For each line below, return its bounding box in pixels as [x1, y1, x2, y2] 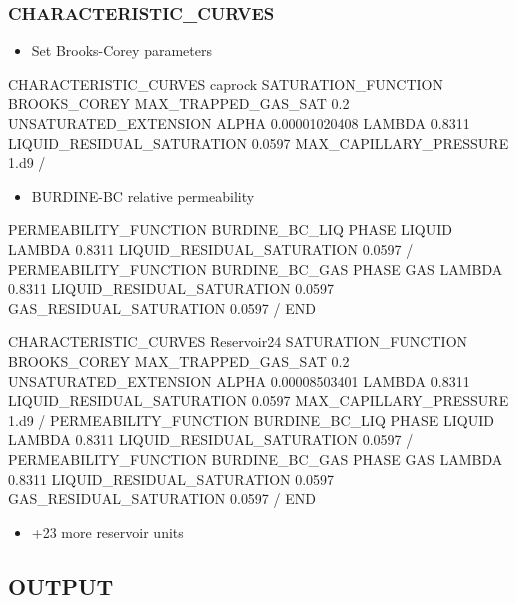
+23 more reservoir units [31, 521, 184, 542]
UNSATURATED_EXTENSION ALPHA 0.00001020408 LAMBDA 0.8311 [8, 113, 470, 133]
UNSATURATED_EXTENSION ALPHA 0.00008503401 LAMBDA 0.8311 [8, 370, 470, 391]
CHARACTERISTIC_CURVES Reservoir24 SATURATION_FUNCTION [8, 331, 468, 352]
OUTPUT [8, 570, 114, 601]
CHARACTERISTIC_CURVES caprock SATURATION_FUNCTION [8, 73, 444, 94]
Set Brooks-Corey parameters [31, 40, 212, 61]
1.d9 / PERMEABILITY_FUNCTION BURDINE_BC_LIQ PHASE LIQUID [8, 409, 494, 430]
